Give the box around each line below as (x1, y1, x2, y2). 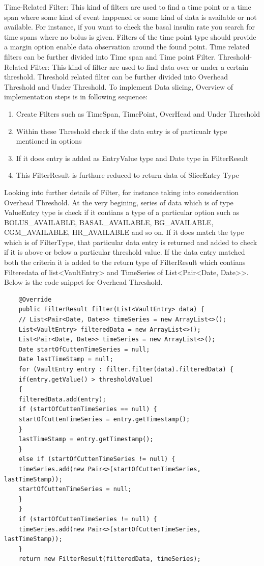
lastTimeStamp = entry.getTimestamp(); (18, 436, 154, 443)
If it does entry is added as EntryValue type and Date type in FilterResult (16, 152, 249, 163)
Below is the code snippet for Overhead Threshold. (4, 277, 163, 287)
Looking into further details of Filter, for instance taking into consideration (4, 186, 239, 197)
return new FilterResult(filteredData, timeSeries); (18, 555, 201, 563)
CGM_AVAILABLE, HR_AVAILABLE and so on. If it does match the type (4, 227, 244, 237)
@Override (18, 295, 52, 303)
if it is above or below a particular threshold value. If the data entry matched (4, 247, 245, 257)
